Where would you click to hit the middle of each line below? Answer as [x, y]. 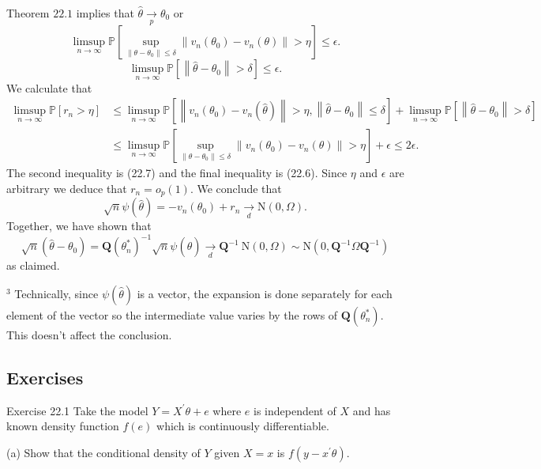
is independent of [295, 410]
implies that [105, 13]
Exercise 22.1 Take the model [77, 410]
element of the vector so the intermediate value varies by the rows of [172, 315]
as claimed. [33, 265]
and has [372, 410]
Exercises [45, 377]
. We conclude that [236, 188]
